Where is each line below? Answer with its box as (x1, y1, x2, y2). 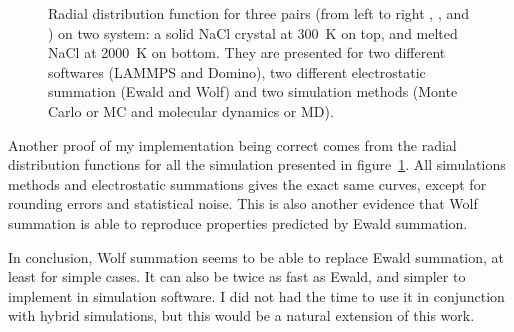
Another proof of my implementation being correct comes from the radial (8, 134, 457, 155)
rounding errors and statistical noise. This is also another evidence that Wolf (8, 193, 478, 214)
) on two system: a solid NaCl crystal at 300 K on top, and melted (48, 22, 458, 43)
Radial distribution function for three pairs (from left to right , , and (48, 3, 470, 23)
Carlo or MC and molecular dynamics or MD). (48, 100, 334, 121)
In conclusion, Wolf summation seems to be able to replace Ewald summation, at (8, 246, 505, 267)
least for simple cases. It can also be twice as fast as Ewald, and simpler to (8, 266, 466, 287)
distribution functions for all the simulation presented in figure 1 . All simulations (8, 154, 506, 175)
